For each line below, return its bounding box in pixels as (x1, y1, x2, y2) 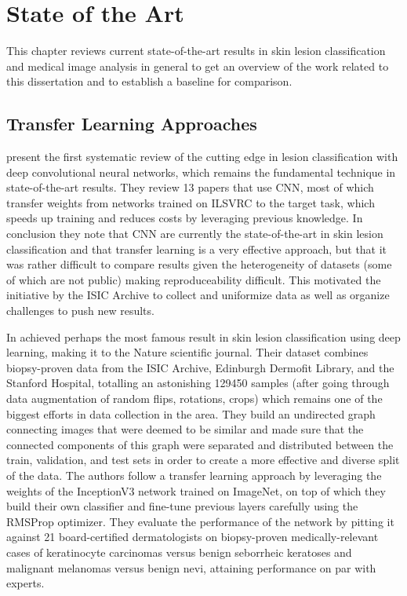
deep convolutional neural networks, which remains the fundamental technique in (6, 163, 396, 180)
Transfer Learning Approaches (6, 112, 257, 136)
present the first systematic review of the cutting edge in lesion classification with (6, 148, 398, 165)
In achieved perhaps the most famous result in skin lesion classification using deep (6, 328, 401, 345)
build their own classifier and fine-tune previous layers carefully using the (6, 498, 358, 514)
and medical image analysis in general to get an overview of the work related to (6, 57, 389, 74)
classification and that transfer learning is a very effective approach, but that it (6, 240, 387, 257)
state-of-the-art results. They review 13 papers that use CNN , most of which (6, 179, 374, 196)
